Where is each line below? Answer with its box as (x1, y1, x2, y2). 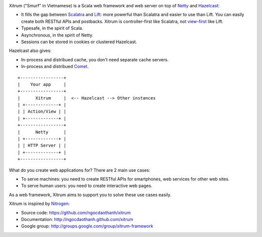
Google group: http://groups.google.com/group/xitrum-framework (21, 223, 153, 229)
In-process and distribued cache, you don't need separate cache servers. (21, 56, 169, 63)
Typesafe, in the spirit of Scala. (21, 25, 83, 31)
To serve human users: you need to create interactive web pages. (21, 183, 152, 189)
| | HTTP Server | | (17, 143, 66, 148)
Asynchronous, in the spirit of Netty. (21, 32, 94, 38)
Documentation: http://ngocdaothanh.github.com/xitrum (21, 216, 133, 222)
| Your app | (17, 82, 66, 87)
